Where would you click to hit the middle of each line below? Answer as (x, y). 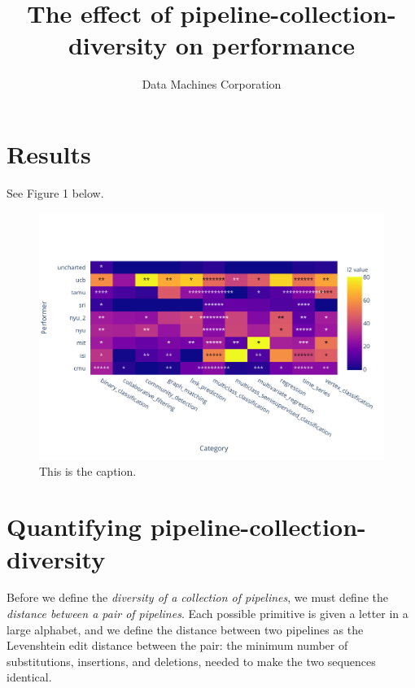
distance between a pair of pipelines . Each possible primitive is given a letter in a (207, 614)
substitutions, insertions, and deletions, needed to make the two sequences (191, 661)
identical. (29, 677)
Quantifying (74, 527)
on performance (265, 45)
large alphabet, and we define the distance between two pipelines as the (185, 629)
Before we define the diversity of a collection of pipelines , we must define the (197, 597)
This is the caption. (88, 470)
